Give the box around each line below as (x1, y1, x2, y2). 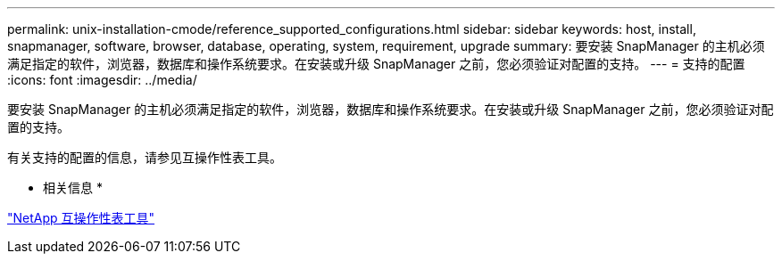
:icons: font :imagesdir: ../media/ (7, 72, 197, 87)
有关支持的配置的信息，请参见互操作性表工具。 (7, 150, 282, 165)
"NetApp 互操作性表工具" (7, 210, 155, 225)
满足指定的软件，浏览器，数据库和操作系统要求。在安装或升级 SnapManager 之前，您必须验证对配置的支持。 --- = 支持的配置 (7, 56, 745, 71)
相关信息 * (43, 180, 103, 195)
